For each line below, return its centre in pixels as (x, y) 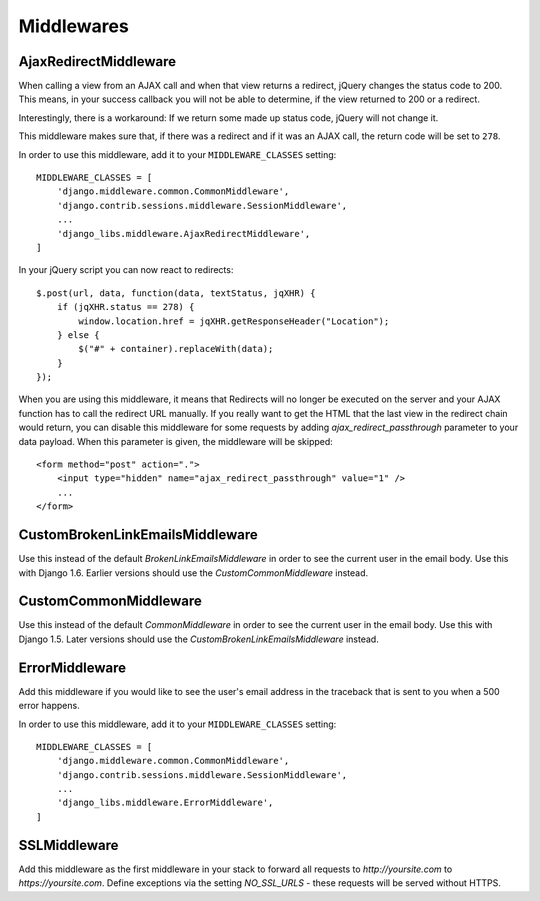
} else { (78, 334)
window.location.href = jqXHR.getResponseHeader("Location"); (234, 321)
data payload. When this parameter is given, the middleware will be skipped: (176, 441)
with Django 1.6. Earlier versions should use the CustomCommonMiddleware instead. (193, 572)
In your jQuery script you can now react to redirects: (126, 270)
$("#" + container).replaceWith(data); (176, 349)
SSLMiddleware (68, 845)
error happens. (49, 706)
